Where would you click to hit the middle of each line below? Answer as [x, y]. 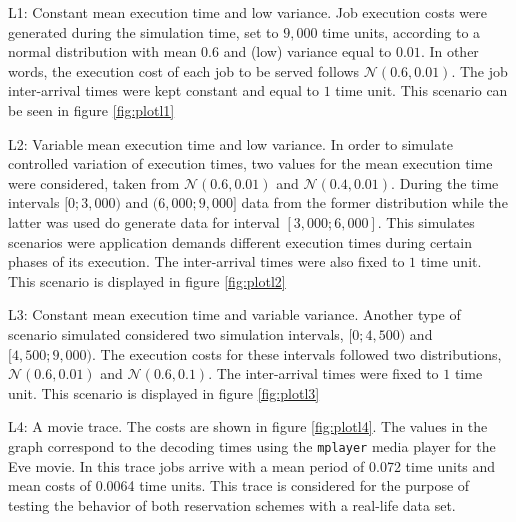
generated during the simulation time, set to [143, 31]
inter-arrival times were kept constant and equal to [164, 90]
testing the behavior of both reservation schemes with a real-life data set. [232, 504]
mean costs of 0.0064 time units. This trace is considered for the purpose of [239, 485]
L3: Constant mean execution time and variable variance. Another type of [234, 314]
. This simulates [426, 221]
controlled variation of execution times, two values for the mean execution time [250, 163]
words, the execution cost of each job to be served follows [184, 70]
